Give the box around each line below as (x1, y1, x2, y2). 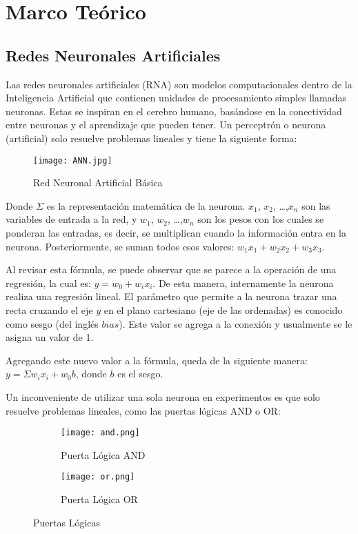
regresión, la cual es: (6, 275, 91, 290)
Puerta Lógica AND (61, 447, 146, 462)
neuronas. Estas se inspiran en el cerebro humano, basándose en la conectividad (6, 103, 342, 118)
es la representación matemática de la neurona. (46, 198, 246, 212)
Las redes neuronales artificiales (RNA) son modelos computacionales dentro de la (6, 77, 352, 91)
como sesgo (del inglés (6, 316, 99, 330)
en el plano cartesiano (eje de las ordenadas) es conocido (103, 302, 343, 317)
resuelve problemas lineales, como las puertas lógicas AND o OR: (6, 403, 281, 417)
